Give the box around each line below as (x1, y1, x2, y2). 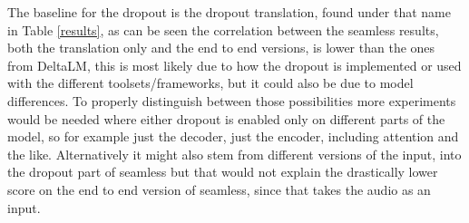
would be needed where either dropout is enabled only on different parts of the (7, 109, 445, 128)
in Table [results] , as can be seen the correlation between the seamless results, (7, 20, 439, 39)
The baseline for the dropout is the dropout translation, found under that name (7, 3, 451, 21)
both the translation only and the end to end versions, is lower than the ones (7, 38, 435, 57)
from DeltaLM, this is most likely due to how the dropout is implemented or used (7, 55, 462, 74)
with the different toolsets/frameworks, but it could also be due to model (7, 73, 414, 92)
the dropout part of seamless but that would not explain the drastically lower (7, 162, 438, 181)
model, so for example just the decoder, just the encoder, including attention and (7, 127, 459, 146)
